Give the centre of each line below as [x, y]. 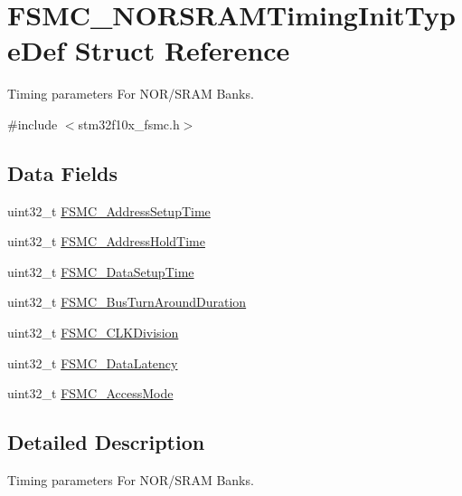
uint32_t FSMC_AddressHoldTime [106, 241]
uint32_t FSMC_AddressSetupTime [109, 210]
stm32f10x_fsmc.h [129, 124]
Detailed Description [106, 442]
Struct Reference [182, 50]
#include [33, 124]
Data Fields [63, 172]
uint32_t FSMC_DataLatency [93, 362]
